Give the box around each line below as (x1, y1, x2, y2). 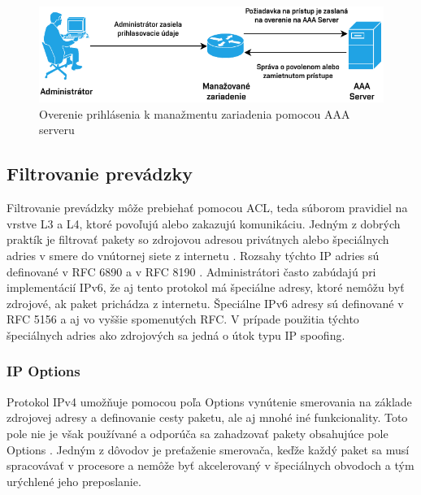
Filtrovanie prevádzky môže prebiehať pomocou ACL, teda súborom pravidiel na (7, 199, 408, 216)
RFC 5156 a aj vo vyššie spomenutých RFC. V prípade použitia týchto (7, 310, 359, 328)
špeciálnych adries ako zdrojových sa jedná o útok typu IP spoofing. (7, 326, 345, 343)
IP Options (7, 361, 80, 381)
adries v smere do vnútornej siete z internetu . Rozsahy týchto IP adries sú (7, 246, 380, 263)
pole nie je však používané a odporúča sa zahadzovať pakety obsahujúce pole (7, 424, 388, 441)
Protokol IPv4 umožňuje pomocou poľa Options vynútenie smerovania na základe (7, 393, 412, 410)
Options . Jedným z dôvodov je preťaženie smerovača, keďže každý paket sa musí (7, 441, 410, 458)
